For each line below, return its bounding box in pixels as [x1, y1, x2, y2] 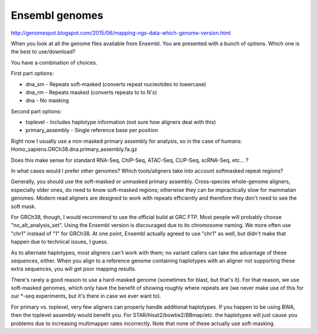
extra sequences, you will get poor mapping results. [11, 265, 137, 272]
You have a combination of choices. [11, 59, 97, 66]
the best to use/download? [11, 48, 76, 55]
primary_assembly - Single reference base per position [25, 127, 158, 134]
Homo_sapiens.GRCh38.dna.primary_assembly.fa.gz [11, 146, 137, 153]
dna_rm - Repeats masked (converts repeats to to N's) [25, 89, 157, 96]
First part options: [11, 70, 54, 77]
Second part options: [11, 107, 62, 114]
